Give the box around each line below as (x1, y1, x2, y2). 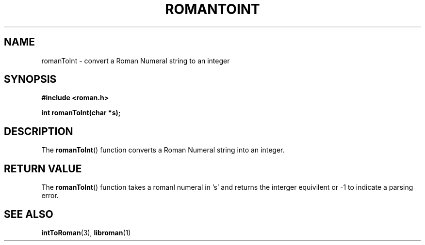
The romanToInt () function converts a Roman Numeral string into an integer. (41, 146, 285, 154)
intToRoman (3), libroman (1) (41, 228, 131, 237)
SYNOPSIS (4, 73, 57, 86)
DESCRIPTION (4, 125, 73, 138)
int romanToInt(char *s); (41, 108, 121, 117)
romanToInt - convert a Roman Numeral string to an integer (41, 56, 230, 65)
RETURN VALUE (4, 162, 82, 175)
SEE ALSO (4, 208, 53, 220)
